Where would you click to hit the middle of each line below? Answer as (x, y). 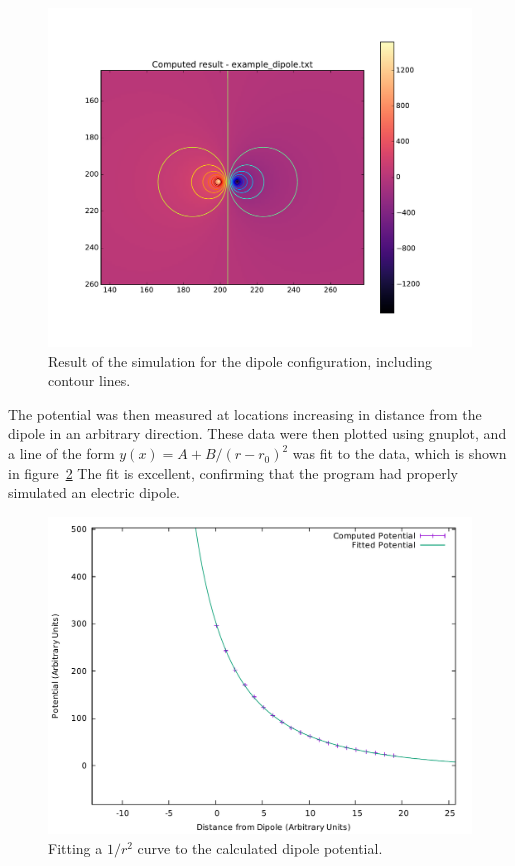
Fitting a (75, 848)
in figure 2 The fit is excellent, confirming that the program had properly (233, 472)
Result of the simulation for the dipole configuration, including (240, 360)
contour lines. (89, 380)
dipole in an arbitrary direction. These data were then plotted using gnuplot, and (257, 433)
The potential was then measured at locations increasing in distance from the (245, 413)
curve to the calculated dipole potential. (260, 848)
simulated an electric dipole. (94, 492)
